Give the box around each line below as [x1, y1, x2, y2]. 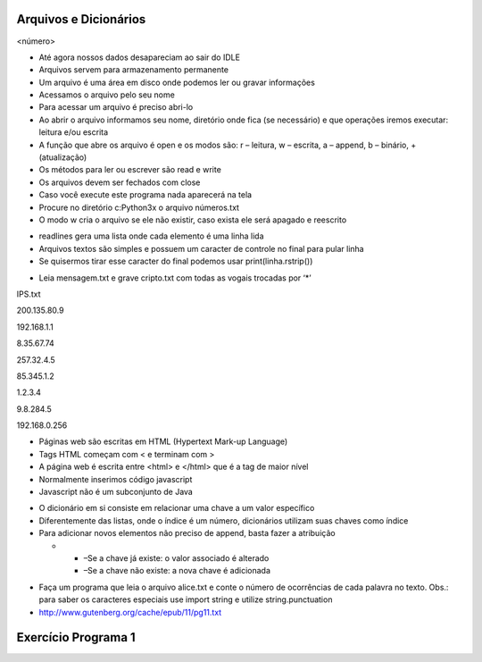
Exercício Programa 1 [16, 630, 136, 645]
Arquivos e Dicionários [16, 12, 146, 27]
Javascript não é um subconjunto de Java [38, 487, 194, 498]
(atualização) [38, 152, 87, 163]
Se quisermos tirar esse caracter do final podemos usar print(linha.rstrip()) [38, 256, 313, 267]
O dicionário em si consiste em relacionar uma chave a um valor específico [38, 503, 315, 514]
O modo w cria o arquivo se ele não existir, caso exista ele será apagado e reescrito [38, 214, 347, 225]
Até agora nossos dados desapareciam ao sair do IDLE [38, 52, 241, 63]
